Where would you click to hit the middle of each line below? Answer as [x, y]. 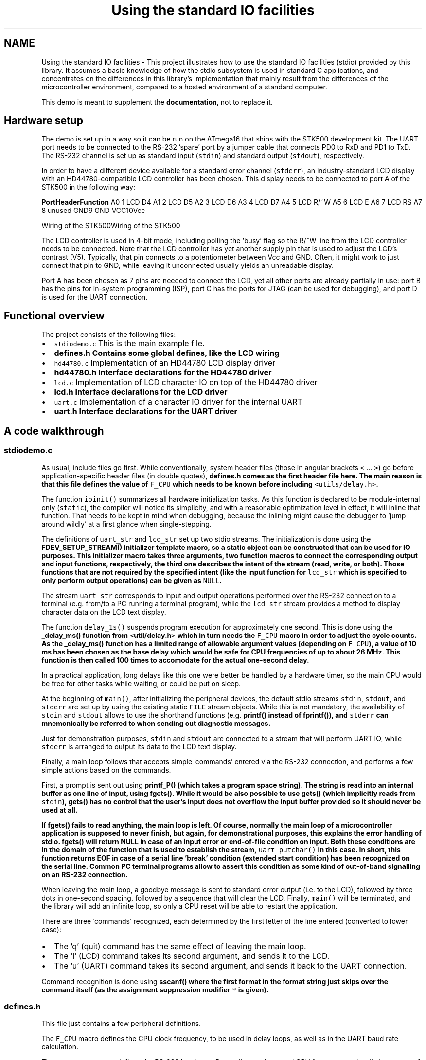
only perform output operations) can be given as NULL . [132, 580]
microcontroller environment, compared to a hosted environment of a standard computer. [184, 87]
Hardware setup [44, 121]
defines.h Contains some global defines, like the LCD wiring [167, 353]
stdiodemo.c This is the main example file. [129, 344]
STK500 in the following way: [88, 187]
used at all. [60, 810]
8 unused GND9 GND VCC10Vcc [93, 211]
